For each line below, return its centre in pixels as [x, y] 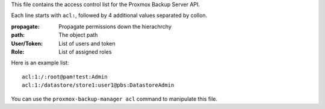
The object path [78, 35]
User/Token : [27, 43]
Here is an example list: [40, 63]
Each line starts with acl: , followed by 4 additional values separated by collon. [109, 16]
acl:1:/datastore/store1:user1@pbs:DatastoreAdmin [98, 85]
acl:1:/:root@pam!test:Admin [65, 76]
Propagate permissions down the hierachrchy [115, 26]
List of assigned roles [85, 52]
